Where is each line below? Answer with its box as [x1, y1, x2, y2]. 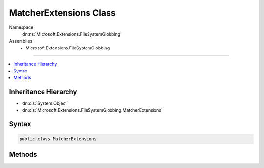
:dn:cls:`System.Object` [21, 100, 68, 106]
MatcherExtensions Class [9, 7, 116, 18]
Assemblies [9, 38, 33, 44]
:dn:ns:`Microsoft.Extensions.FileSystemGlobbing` [21, 31, 122, 37]
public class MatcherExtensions [19, 136, 97, 142]
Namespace [9, 24, 34, 30]
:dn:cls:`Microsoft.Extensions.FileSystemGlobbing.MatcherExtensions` [21, 107, 163, 113]
